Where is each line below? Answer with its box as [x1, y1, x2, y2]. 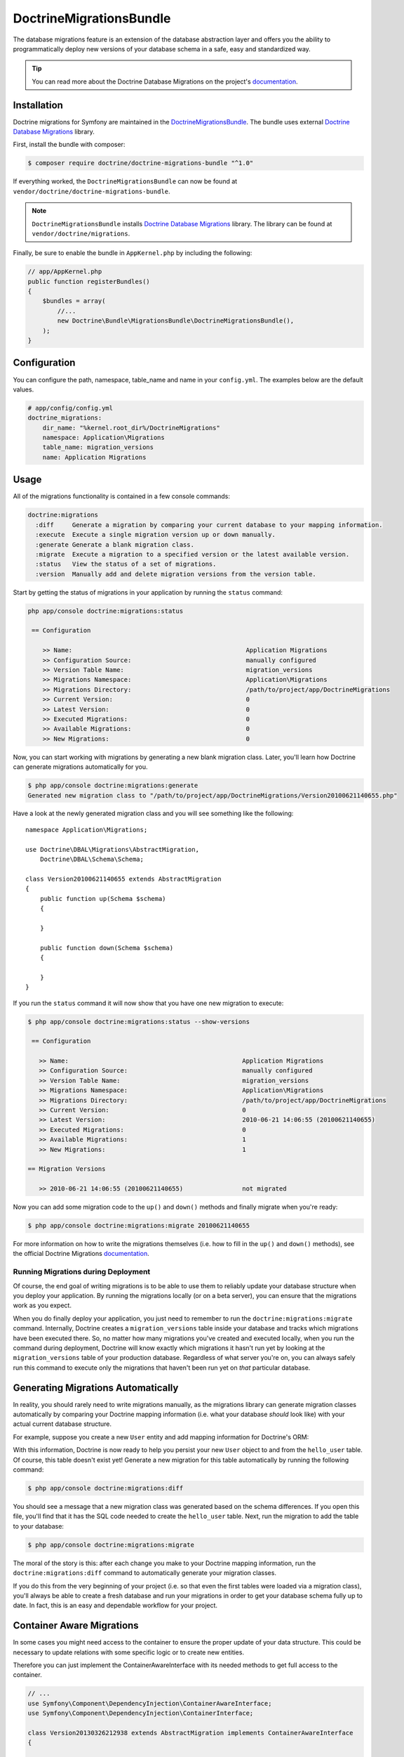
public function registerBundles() [27, 278, 150, 285]
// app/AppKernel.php [27, 268, 102, 275]
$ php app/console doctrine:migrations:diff [27, 1484, 184, 1492]
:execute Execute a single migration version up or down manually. [35, 531, 276, 539]
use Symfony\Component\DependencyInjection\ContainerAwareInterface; [27, 1699, 272, 1707]
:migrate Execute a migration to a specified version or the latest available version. [35, 550, 350, 558]
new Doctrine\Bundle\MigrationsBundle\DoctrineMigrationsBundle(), [57, 317, 295, 325]
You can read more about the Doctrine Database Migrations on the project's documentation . [32, 77, 298, 86]
